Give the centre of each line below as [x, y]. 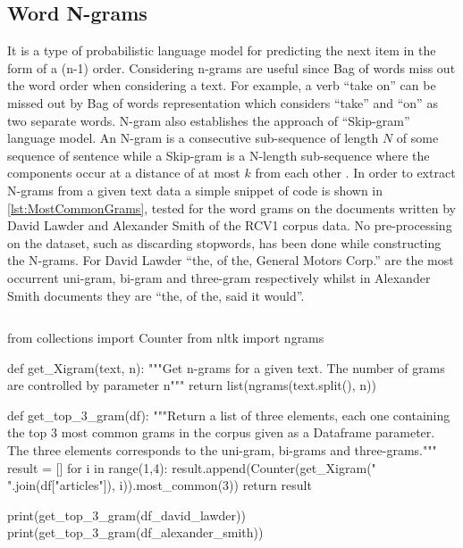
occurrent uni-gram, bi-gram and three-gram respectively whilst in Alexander [219, 277]
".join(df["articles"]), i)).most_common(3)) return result [160, 485]
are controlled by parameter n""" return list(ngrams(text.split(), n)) [192, 385]
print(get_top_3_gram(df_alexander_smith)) [135, 532]
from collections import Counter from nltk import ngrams [166, 338]
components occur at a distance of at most [124, 173]
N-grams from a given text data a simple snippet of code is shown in [195, 190]
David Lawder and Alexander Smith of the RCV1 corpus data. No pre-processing [230, 225]
